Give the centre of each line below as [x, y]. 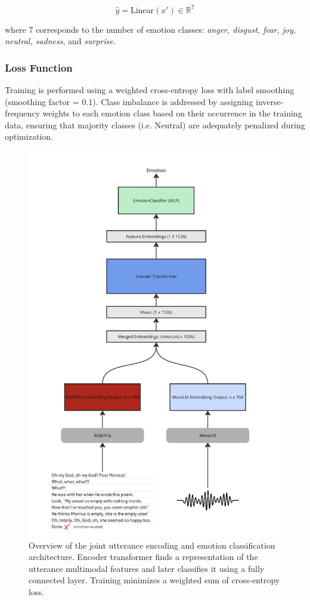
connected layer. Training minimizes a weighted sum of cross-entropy [154, 580]
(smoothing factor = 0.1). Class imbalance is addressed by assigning [129, 101]
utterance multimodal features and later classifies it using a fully [147, 568]
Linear [142, 10]
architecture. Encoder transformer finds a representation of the [143, 557]
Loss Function [39, 67]
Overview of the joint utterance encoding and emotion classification [152, 545]
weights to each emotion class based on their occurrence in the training [172, 113]
